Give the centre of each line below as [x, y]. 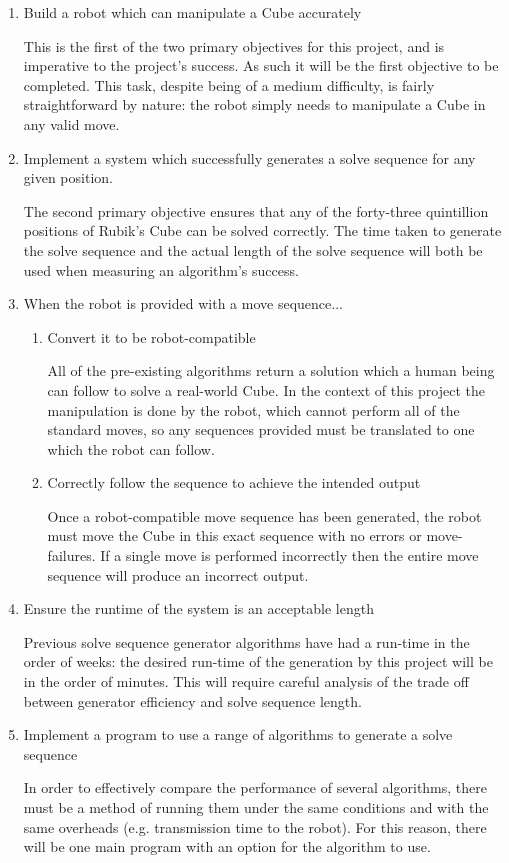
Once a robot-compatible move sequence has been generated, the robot [264, 515]
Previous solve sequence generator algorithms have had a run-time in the [246, 641]
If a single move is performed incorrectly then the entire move [289, 555]
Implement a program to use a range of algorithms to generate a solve [238, 734]
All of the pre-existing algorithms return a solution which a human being [271, 370]
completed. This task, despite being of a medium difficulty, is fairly [229, 84]
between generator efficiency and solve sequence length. [192, 700]
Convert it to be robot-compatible [151, 336]
